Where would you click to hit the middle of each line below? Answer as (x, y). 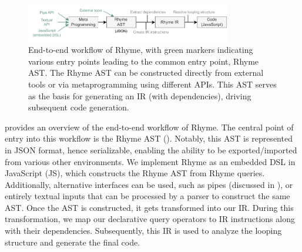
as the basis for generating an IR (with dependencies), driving (140, 95)
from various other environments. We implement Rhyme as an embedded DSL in (150, 161)
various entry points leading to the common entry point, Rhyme (144, 61)
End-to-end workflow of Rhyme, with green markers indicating (141, 50)
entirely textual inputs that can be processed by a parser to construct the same (147, 196)
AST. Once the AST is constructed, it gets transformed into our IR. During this (149, 207)
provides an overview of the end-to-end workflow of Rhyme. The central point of (149, 127)
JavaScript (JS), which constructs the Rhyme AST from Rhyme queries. (135, 173)
